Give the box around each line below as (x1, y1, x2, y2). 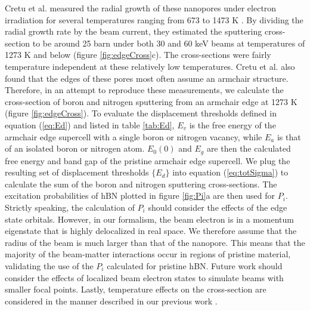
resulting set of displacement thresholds (5, 166, 149, 178)
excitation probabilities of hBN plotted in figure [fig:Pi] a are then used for (5, 189, 275, 202)
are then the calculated (206, 142, 291, 155)
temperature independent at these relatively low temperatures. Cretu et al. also (5, 60, 295, 72)
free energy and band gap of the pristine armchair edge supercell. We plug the (5, 154, 290, 167)
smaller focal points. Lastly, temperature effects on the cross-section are (5, 283, 266, 295)
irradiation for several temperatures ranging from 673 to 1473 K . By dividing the (5, 13, 303, 26)
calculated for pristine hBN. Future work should (107, 259, 283, 272)
